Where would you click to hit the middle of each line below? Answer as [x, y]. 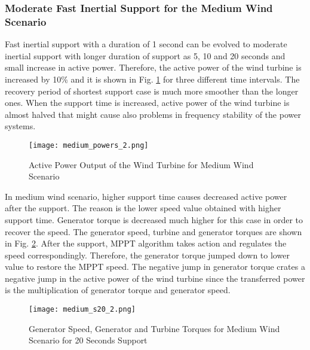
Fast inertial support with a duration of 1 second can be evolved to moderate [146, 44]
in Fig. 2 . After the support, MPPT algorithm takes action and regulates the [146, 243]
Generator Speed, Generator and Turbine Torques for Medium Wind [154, 328]
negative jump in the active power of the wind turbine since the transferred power [155, 278]
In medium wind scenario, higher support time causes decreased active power [146, 196]
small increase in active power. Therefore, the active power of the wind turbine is [153, 67]
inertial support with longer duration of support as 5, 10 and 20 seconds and [145, 55]
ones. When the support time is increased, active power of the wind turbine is [147, 103]
